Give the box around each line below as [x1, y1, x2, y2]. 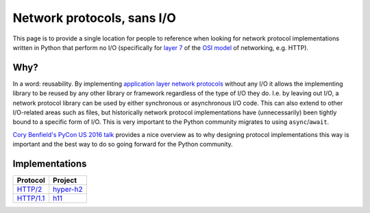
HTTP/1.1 [16, 194, 45, 203]
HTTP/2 [16, 185, 42, 195]
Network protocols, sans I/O [12, 10, 176, 25]
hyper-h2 [52, 185, 83, 195]
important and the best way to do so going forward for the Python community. [12, 140, 233, 149]
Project [52, 175, 77, 185]
